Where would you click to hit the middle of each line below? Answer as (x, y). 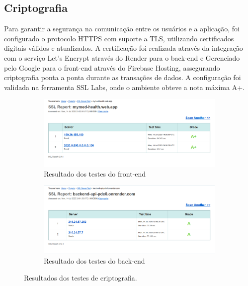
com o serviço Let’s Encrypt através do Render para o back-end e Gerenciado (122, 57)
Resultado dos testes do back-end (94, 261)
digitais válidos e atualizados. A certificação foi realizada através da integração (124, 48)
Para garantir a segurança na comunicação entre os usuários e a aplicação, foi (122, 29)
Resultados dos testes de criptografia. (81, 277)
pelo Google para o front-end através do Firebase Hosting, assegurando (112, 67)
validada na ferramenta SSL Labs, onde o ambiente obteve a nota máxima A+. (124, 87)
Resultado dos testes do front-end (95, 173)
